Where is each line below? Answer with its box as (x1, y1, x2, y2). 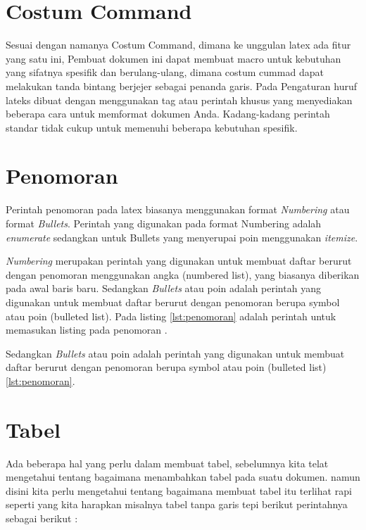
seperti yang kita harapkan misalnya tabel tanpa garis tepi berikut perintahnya (6, 497, 348, 512)
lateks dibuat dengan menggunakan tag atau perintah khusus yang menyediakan (6, 92, 353, 107)
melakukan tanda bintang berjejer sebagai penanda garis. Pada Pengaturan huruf (6, 78, 357, 93)
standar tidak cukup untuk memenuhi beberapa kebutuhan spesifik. (6, 120, 298, 134)
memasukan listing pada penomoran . (6, 322, 168, 337)
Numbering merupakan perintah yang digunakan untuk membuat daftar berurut (6, 253, 352, 268)
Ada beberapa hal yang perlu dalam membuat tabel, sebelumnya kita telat (6, 455, 329, 470)
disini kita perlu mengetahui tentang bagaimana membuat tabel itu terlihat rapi (6, 483, 352, 498)
